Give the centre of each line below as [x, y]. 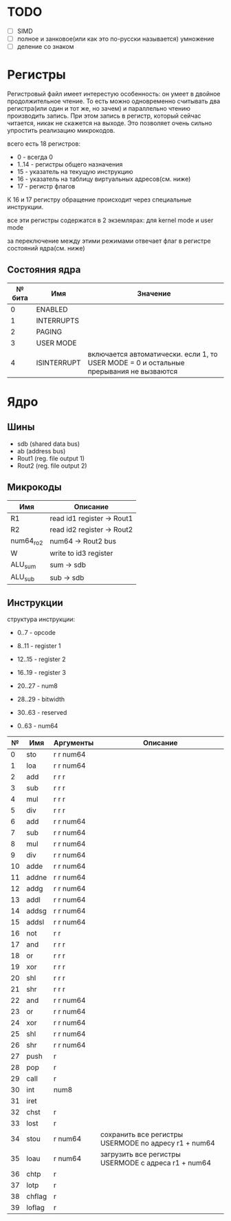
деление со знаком [45, 47]
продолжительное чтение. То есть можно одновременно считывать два [114, 101]
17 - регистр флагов [46, 186]
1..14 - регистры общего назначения [70, 164]
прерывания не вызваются [133, 371]
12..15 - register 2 [42, 659]
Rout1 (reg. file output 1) [51, 458]
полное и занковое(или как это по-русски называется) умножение [115, 39]
